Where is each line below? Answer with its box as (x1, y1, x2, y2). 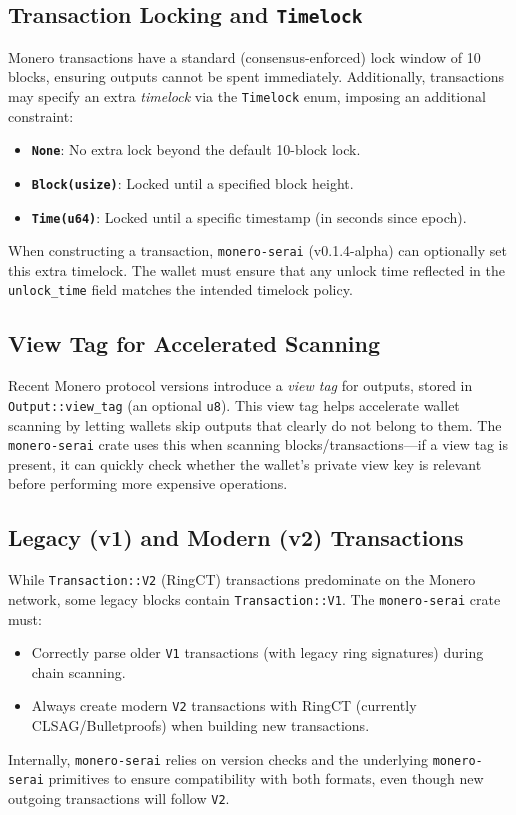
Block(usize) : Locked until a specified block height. (31, 172, 354, 193)
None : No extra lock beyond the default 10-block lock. (31, 139, 361, 160)
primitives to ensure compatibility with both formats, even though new (48, 768, 484, 789)
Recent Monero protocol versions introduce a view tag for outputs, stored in (8, 375, 473, 396)
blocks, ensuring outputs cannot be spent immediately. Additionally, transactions (8, 66, 505, 87)
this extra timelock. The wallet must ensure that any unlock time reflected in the (8, 259, 505, 280)
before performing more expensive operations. (8, 473, 288, 494)
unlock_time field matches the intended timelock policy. (8, 279, 353, 300)
